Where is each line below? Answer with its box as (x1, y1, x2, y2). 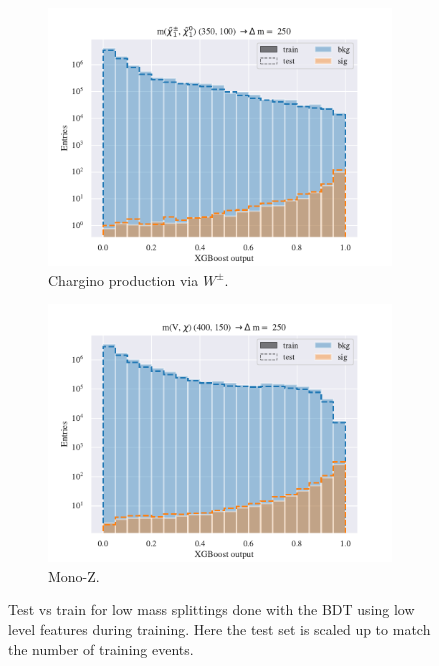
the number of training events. (8, 638, 194, 659)
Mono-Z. (48, 565, 100, 586)
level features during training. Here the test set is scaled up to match (8, 618, 431, 639)
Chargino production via (48, 269, 199, 290)
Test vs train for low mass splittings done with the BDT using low (8, 599, 415, 620)
